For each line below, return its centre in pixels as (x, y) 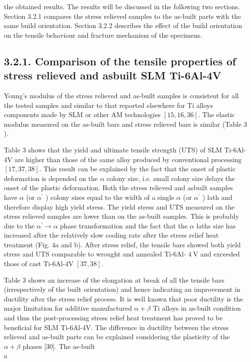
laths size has (216, 225)
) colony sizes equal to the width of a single (110, 197)
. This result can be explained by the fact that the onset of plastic (137, 169)
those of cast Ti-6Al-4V (39, 264)
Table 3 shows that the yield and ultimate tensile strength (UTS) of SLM (113, 149)
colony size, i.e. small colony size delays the (171, 178)
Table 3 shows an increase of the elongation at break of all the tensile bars (114, 279)
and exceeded (220, 254)
